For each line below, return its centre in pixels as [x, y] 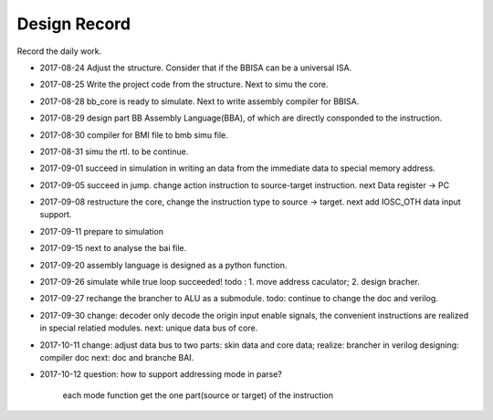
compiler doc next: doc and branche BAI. [117, 357]
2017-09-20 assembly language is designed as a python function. [163, 265]
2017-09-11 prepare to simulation [102, 231]
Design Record [74, 24]
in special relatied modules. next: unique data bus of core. [149, 328]
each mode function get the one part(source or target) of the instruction [198, 395]
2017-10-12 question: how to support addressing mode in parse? [161, 374]
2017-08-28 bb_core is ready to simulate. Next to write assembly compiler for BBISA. [199, 101]
